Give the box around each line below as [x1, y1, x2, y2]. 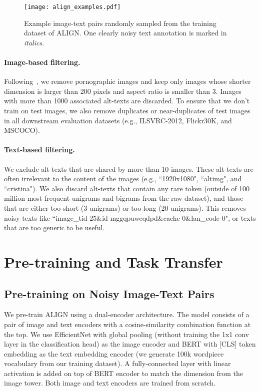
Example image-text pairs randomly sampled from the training [24, 17, 216, 28]
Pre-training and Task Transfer [4, 251, 223, 272]
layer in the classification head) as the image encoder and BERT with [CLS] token [4, 339, 256, 349]
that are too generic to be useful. [4, 222, 105, 233]
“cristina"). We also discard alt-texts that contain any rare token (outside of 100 [4, 183, 250, 193]
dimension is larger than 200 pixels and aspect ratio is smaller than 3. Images [4, 85, 241, 96]
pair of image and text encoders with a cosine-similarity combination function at [4, 319, 251, 329]
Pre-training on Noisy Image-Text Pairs [4, 286, 214, 301]
